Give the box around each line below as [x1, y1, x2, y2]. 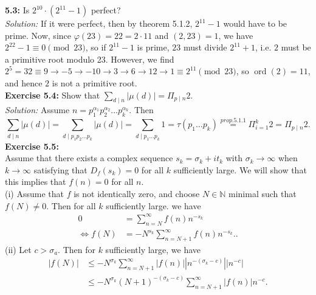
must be [281, 41, 311, 54]
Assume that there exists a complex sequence [5, 151, 173, 164]
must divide [183, 41, 227, 54]
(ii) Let [5, 243, 32, 255]
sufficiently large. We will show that [173, 163, 307, 176]
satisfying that [33, 163, 88, 176]
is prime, [137, 41, 170, 54]
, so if [85, 41, 106, 54]
